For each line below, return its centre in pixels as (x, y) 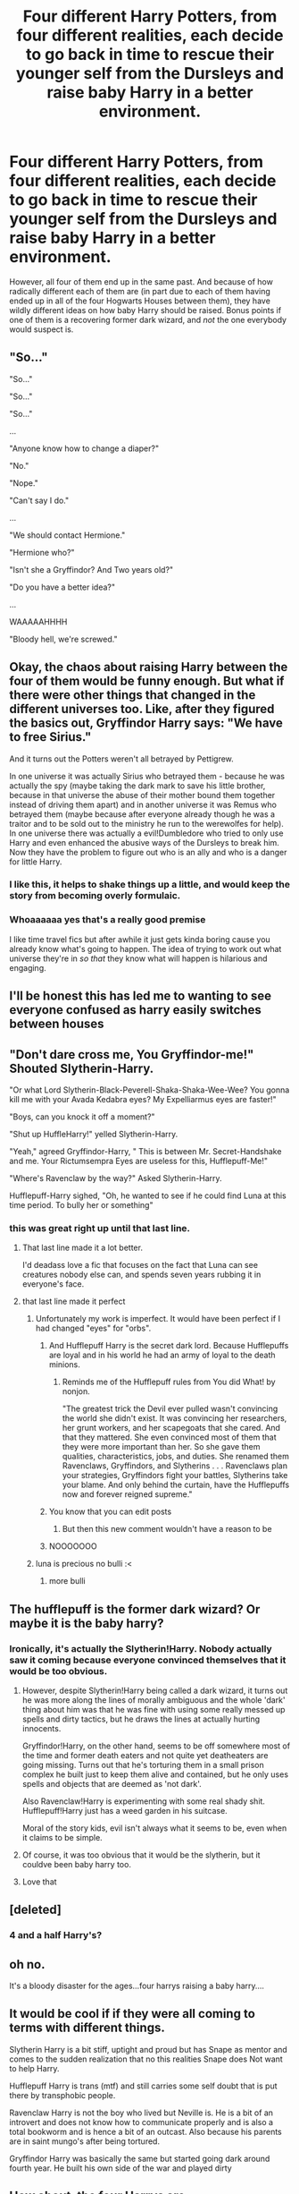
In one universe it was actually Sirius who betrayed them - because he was (147, 776)
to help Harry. (34, 2068)
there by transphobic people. (62, 2095)
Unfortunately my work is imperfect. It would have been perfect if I (158, 1319)
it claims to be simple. (62, 1837)
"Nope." (24, 483)
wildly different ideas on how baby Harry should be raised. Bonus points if (145, 310)
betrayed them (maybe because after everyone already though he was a (142, 814)
